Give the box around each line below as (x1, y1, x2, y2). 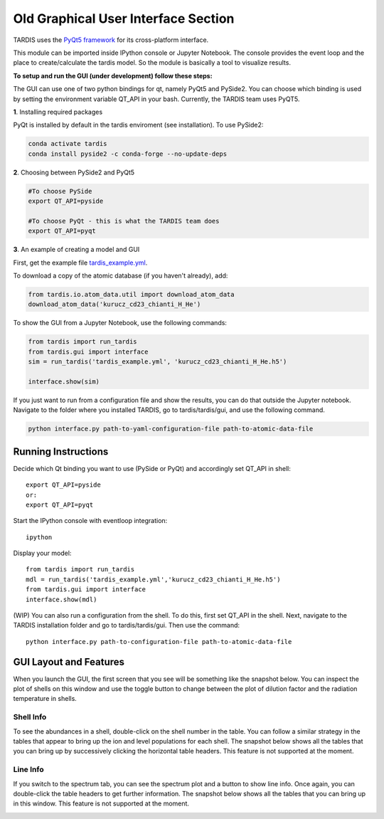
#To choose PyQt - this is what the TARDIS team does (28, 217, 220, 225)
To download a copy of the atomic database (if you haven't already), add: (13, 271, 228, 280)
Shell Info (13, 712, 47, 722)
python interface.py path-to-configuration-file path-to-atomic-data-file (26, 638, 292, 645)
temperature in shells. (13, 694, 78, 703)
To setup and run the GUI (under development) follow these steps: (13, 71, 213, 80)
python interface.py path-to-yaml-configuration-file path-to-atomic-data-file (28, 425, 314, 433)
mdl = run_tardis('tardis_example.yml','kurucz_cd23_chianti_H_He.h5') (26, 575, 281, 583)
